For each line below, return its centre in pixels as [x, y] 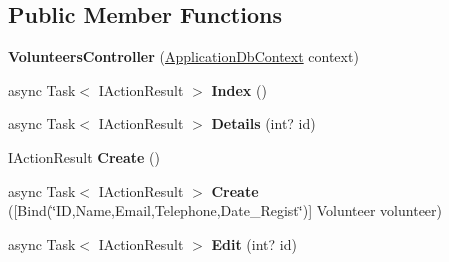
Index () [239, 89]
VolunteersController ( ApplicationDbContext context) [183, 56]
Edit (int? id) [254, 243]
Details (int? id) [263, 123]
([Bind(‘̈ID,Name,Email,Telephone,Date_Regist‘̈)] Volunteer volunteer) [225, 210]
